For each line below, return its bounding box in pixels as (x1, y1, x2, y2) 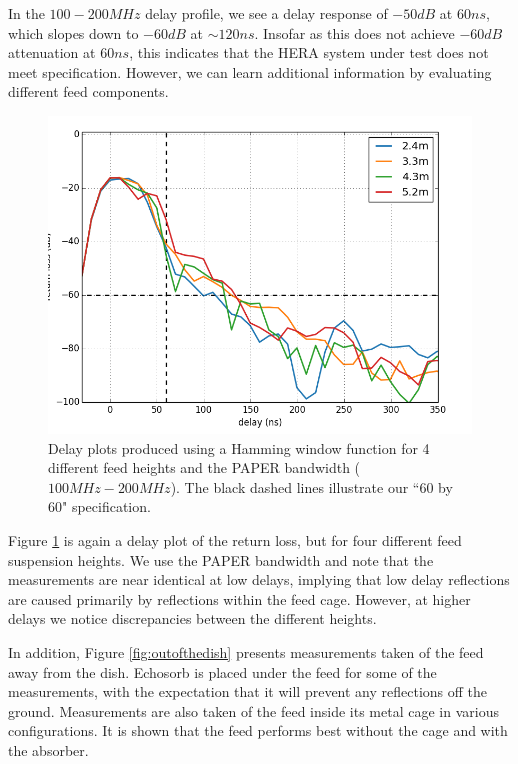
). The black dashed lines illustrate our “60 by (170, 476, 453, 497)
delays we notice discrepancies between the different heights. (8, 608, 377, 629)
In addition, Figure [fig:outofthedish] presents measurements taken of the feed (8, 641, 484, 662)
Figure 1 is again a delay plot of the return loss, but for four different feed (8, 529, 462, 550)
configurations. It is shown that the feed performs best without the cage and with (8, 720, 508, 741)
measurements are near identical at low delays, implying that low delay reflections (8, 569, 510, 590)
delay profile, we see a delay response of (145, 3, 388, 23)
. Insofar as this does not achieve (254, 22, 455, 43)
